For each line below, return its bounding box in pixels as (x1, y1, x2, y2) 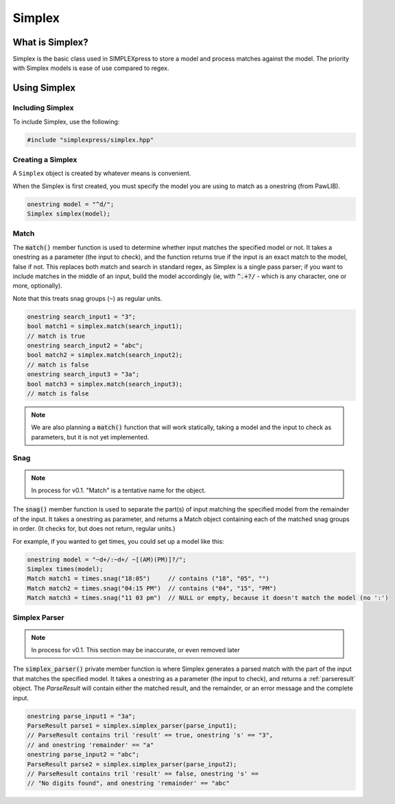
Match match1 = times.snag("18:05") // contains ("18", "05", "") (27, 575, 270, 583)
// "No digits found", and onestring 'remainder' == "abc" (27, 779, 230, 788)
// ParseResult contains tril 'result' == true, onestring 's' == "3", (27, 731, 274, 739)
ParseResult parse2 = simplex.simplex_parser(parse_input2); (27, 760, 237, 768)
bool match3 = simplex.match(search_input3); (27, 380, 183, 388)
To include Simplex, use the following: (12, 117, 120, 126)
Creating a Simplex (12, 154, 77, 164)
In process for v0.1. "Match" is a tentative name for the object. (31, 486, 206, 494)
